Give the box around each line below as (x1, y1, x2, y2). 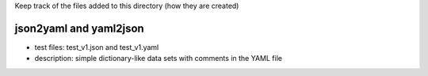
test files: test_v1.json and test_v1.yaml (34, 42, 159, 51)
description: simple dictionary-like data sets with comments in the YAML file (34, 54, 283, 63)
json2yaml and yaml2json (14, 21, 144, 35)
